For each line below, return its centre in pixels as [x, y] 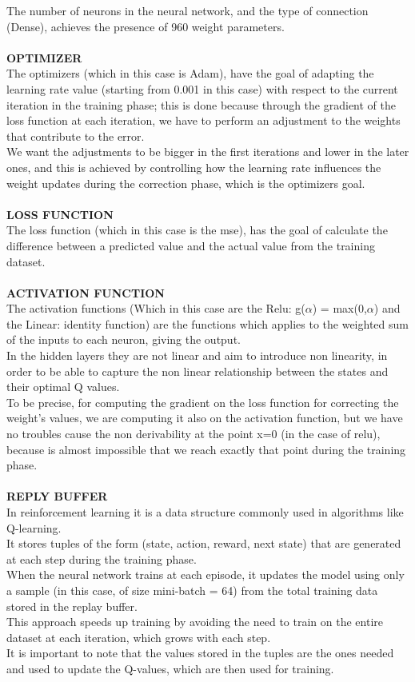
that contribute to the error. [76, 136]
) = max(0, [339, 308]
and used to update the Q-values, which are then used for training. [170, 668]
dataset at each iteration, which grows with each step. [139, 637]
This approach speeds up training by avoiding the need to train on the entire [195, 622]
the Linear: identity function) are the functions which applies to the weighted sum [207, 323]
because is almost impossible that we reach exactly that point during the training [206, 449]
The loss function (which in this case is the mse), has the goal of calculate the [197, 230]
